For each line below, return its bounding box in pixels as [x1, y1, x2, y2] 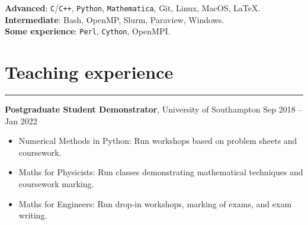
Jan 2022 [5, 114, 37, 127]
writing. [18, 209, 47, 221]
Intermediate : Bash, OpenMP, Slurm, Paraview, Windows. [5, 13, 224, 25]
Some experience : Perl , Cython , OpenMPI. [5, 25, 171, 37]
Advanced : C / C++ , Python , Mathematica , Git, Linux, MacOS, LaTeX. [5, 2, 261, 14]
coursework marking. [18, 178, 94, 189]
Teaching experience [5, 60, 174, 84]
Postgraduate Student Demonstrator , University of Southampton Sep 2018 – [5, 103, 303, 115]
